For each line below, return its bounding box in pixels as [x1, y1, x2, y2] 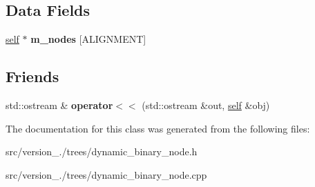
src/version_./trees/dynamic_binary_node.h [6, 144, 198, 159]
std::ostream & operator [6, 98, 113, 112]
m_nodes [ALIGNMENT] [30, 32, 146, 46]
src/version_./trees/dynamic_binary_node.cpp [6, 167, 207, 181]
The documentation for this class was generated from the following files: [6, 121, 310, 135]
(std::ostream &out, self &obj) [142, 98, 270, 112]
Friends [6, 66, 59, 87]
